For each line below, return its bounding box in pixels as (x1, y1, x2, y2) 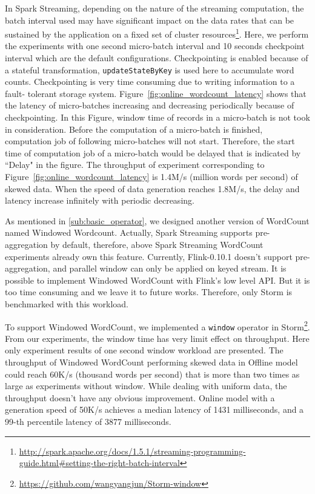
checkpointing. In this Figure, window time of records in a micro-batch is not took (5, 111, 310, 124)
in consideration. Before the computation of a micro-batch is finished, (5, 122, 263, 135)
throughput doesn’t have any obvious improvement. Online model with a (5, 391, 275, 404)
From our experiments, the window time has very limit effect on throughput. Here (5, 332, 310, 344)
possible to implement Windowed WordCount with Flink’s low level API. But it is (5, 273, 310, 286)
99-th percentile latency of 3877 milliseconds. (5, 415, 171, 428)
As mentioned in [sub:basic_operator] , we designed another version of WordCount (5, 214, 310, 227)
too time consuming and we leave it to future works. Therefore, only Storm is (5, 285, 293, 298)
